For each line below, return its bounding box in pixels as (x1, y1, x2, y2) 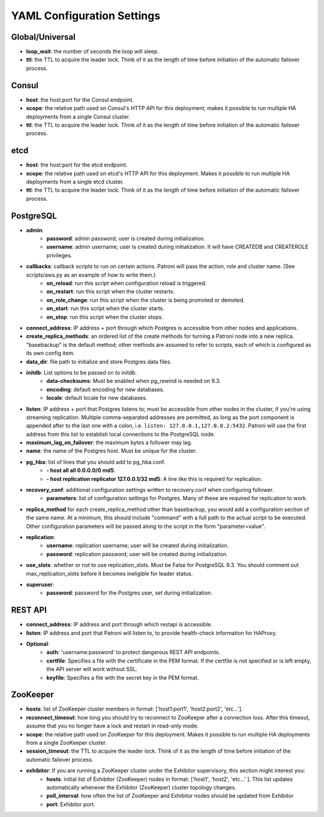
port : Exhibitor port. (46, 800, 95, 808)
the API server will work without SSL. (46, 666, 138, 673)
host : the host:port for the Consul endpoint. (26, 96, 134, 103)
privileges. (46, 251, 73, 259)
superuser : (26, 581, 55, 588)
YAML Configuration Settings (11, 9, 161, 22)
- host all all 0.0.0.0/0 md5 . (46, 467, 116, 474)
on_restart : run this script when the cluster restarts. (46, 288, 175, 295)
